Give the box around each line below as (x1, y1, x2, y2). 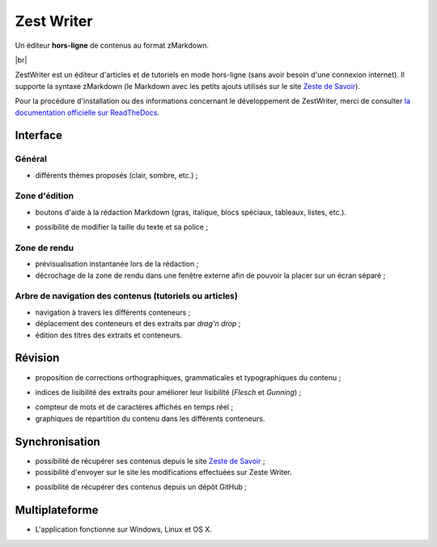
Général (15, 154, 48, 165)
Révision (15, 351, 60, 365)
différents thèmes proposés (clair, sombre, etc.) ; (35, 170, 198, 180)
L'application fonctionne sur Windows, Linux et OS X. (35, 524, 212, 534)
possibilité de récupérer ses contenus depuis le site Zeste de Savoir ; (35, 456, 265, 465)
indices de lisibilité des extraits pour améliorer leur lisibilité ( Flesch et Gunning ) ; (35, 387, 302, 396)
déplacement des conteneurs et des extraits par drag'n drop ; (35, 319, 241, 329)
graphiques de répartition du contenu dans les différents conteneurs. (35, 413, 265, 423)
